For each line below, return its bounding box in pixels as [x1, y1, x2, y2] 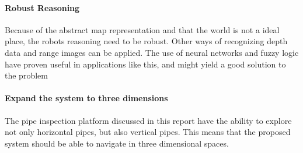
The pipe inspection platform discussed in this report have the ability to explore [5, 114, 292, 126]
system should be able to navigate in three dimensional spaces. [5, 137, 229, 149]
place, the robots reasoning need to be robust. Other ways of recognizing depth [5, 35, 288, 47]
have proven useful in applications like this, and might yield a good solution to [5, 58, 286, 70]
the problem [5, 69, 48, 81]
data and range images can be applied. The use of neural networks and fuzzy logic [5, 46, 299, 58]
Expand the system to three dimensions [5, 92, 168, 104]
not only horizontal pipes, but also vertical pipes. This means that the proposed [5, 126, 291, 138]
